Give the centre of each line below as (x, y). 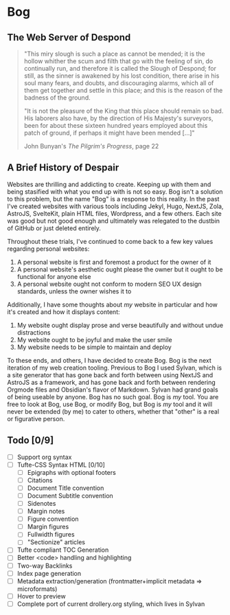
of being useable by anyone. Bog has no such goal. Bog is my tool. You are (113, 396)
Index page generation (49, 573)
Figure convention (53, 519)
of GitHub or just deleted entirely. (54, 228)
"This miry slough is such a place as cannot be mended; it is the (114, 54)
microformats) (37, 589)
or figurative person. (36, 418)
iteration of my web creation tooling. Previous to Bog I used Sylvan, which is (114, 368)
